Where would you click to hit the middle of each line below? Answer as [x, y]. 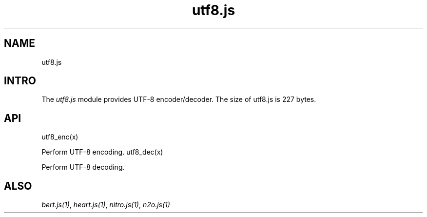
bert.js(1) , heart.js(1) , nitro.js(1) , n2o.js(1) [106, 205]
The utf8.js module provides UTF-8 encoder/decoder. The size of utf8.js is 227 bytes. [179, 99]
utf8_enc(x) [60, 137]
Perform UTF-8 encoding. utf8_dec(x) [102, 152]
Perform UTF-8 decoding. [83, 167]
